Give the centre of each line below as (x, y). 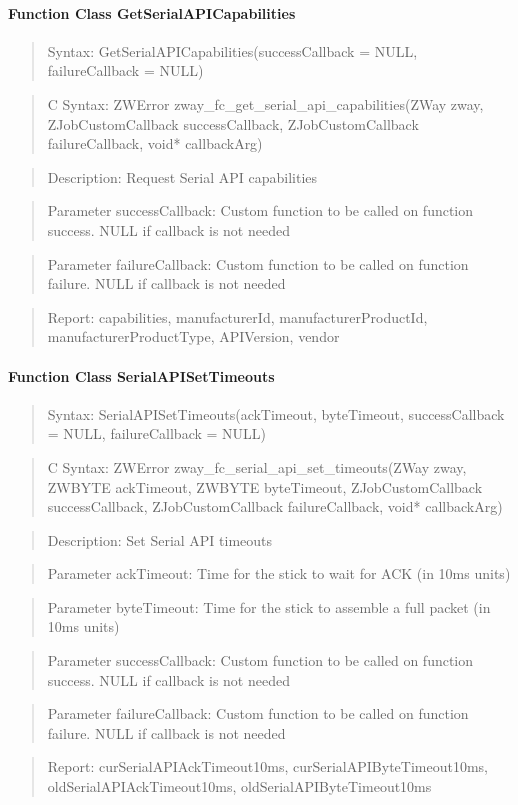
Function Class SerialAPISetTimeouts (141, 375)
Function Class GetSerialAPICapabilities (152, 12)
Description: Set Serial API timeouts (160, 539)
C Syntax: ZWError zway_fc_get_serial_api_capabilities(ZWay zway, (265, 103)
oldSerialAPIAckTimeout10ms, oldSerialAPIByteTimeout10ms (239, 786)
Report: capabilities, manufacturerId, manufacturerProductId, (237, 316)
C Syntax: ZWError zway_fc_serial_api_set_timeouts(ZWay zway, (257, 466)
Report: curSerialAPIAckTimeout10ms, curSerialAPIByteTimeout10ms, (267, 766)
